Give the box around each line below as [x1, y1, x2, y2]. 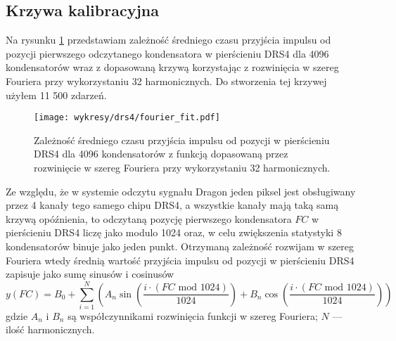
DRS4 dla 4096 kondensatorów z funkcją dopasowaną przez [34, 146, 288, 161]
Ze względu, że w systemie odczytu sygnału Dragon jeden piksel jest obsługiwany [6, 184, 356, 198]
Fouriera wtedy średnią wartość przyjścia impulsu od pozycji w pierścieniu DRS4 [6, 252, 355, 267]
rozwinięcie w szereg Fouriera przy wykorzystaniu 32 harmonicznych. [34, 160, 331, 175]
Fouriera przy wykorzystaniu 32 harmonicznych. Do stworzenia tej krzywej [6, 73, 327, 88]
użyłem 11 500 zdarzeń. [6, 87, 107, 102]
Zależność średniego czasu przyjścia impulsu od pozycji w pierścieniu [34, 132, 330, 147]
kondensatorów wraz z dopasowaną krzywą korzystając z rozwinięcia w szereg [6, 60, 339, 75]
